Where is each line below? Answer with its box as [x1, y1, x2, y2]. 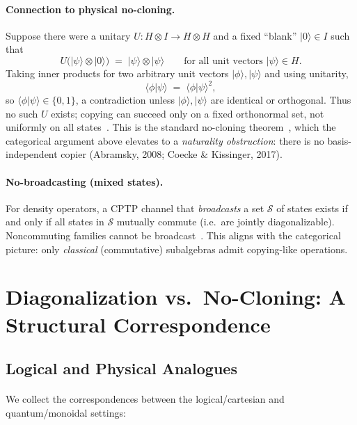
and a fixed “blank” [213, 28, 297, 42]
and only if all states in [6, 214, 104, 229]
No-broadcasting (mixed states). [6, 174, 164, 189]
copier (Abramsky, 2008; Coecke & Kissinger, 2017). [61, 147, 283, 161]
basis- [327, 133, 351, 147]
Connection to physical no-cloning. [6, 1, 175, 16]
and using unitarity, [264, 65, 349, 80]
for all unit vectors [184, 56, 263, 66]
